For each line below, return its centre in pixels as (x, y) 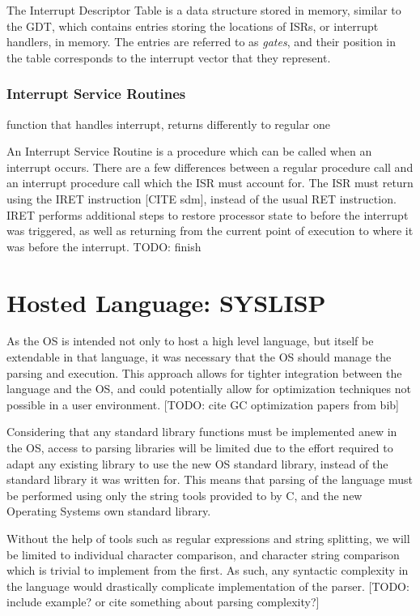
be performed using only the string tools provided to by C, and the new (185, 495)
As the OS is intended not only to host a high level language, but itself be (190, 341)
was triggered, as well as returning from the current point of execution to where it (210, 231)
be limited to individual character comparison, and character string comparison (203, 554)
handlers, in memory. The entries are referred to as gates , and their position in (202, 42)
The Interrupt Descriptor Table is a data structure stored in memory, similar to (204, 10)
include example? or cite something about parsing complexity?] (163, 602)
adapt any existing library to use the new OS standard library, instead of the (197, 463)
